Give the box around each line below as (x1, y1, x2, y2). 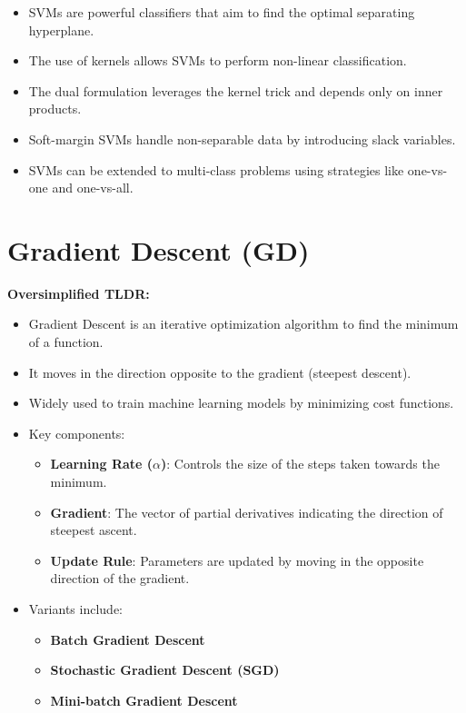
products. (28, 99, 82, 118)
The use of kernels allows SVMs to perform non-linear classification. (28, 51, 407, 70)
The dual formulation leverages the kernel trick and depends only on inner (28, 81, 443, 100)
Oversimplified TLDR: (7, 283, 150, 302)
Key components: (28, 423, 125, 442)
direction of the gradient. (50, 569, 190, 588)
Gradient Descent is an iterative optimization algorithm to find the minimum (28, 314, 459, 333)
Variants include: (28, 599, 123, 618)
